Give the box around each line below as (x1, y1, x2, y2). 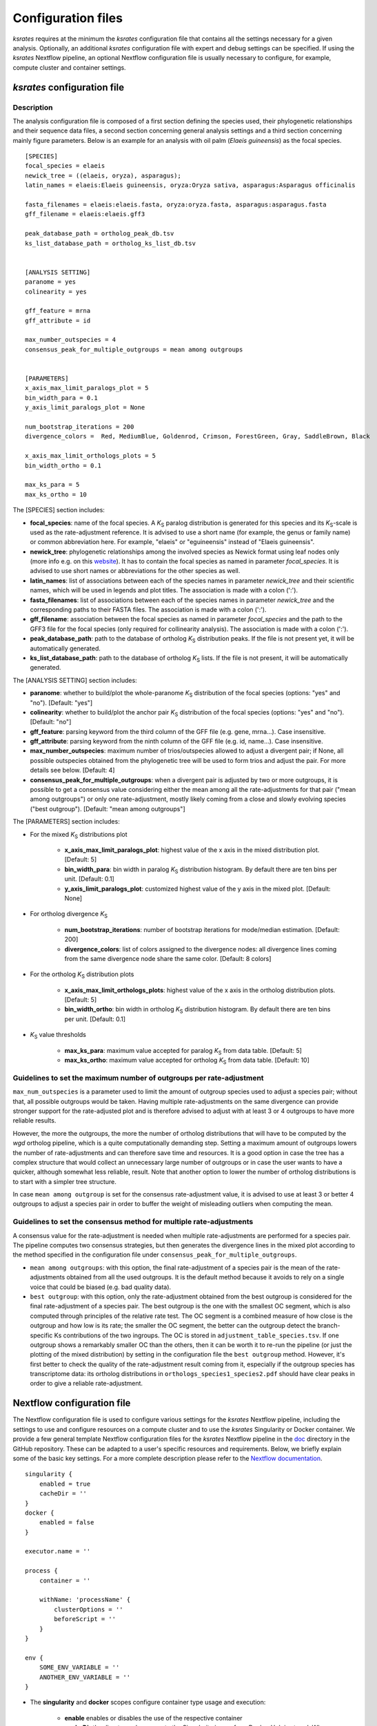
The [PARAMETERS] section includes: (12, 817, 120, 826)
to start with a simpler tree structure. (12, 1177, 116, 1185)
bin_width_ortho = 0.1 (25, 461, 102, 469)
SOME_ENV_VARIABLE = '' (39, 1664, 120, 1671)
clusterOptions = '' (54, 1605, 123, 1613)
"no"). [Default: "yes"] (30, 698, 93, 707)
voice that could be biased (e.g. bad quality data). (30, 1283, 172, 1291)
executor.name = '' (25, 1547, 91, 1555)
